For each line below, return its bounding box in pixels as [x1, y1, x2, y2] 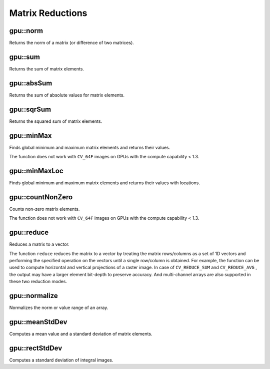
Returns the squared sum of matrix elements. [9, 118, 102, 124]
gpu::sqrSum [9, 105, 51, 113]
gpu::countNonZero [9, 193, 73, 201]
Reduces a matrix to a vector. [9, 241, 69, 247]
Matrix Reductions [9, 7, 87, 18]
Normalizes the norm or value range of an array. [9, 305, 108, 311]
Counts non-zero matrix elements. [9, 206, 80, 212]
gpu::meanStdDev [9, 318, 67, 326]
